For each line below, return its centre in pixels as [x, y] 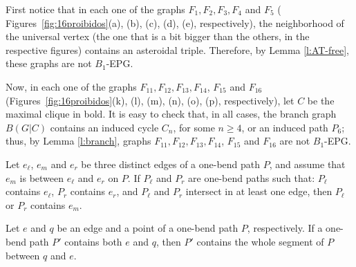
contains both [93, 241]
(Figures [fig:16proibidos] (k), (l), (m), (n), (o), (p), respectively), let [150, 100]
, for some [194, 127]
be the [321, 100]
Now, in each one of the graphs [71, 86]
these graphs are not [49, 63]
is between [42, 177]
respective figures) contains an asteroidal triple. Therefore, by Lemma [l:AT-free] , [178, 49]
